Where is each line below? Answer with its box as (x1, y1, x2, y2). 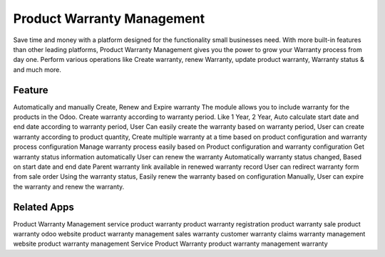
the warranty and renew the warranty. (13, 182, 125, 191)
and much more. (13, 65, 62, 74)
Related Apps (13, 201, 75, 213)
